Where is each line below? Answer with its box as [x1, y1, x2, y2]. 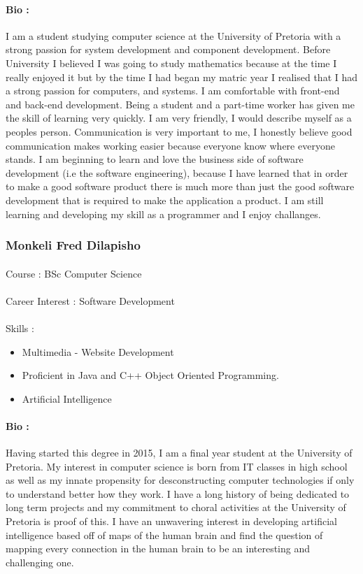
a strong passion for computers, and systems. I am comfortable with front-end [6, 83, 340, 98]
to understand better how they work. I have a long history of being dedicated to [6, 486, 350, 501]
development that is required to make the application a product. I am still [6, 192, 324, 207]
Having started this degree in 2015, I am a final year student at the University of [6, 445, 353, 460]
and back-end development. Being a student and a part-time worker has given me [6, 96, 355, 111]
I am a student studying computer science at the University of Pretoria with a [6, 28, 341, 43]
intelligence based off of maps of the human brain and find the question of [6, 527, 323, 542]
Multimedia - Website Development [22, 344, 174, 359]
